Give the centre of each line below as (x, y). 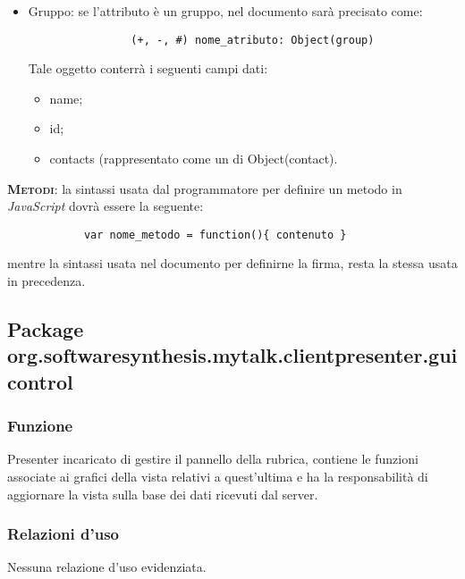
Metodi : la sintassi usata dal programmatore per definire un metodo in (205, 188)
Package (46, 329)
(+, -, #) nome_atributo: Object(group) (253, 40)
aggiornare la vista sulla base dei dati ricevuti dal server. (163, 494)
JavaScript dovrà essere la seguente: (106, 206)
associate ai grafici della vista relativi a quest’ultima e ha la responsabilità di (218, 477)
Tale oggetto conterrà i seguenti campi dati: (148, 68)
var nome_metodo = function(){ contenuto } (215, 235)
